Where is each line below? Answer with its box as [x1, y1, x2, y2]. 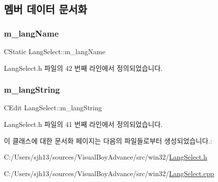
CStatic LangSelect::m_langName [4, 46, 105, 56]
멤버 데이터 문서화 [4, 1, 87, 17]
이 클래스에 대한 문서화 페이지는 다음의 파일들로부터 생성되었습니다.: [4, 135, 212, 145]
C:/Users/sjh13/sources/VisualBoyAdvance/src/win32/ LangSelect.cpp [4, 168, 214, 178]
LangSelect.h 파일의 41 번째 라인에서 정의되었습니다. [4, 119, 163, 129]
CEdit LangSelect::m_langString [4, 102, 102, 113]
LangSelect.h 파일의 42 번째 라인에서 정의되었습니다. [4, 62, 163, 73]
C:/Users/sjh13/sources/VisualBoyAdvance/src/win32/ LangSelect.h [4, 152, 207, 162]
